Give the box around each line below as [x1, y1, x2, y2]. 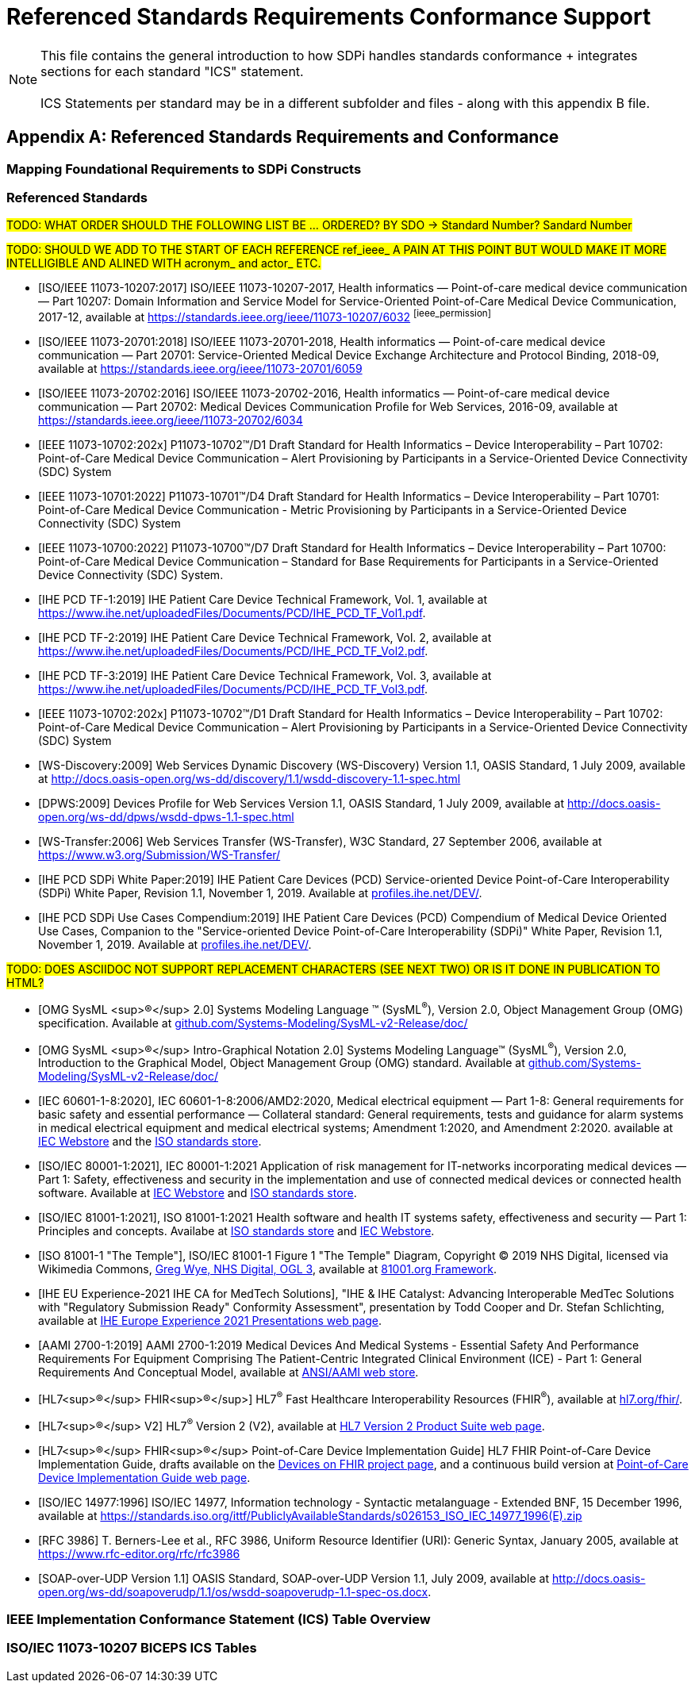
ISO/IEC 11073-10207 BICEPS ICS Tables [6, 1640, 257, 1656]
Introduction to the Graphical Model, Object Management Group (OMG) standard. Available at [38, 1056, 525, 1070]
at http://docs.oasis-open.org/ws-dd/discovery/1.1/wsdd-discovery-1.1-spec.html [38, 772, 461, 785]
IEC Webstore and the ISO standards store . [38, 1134, 262, 1149]
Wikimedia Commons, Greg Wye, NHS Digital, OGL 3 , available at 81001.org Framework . [38, 1262, 497, 1276]
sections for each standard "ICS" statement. [40, 63, 304, 79]
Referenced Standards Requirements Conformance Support [6, 3, 651, 30]
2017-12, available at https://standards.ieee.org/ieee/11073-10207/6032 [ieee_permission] [38, 308, 492, 324]
